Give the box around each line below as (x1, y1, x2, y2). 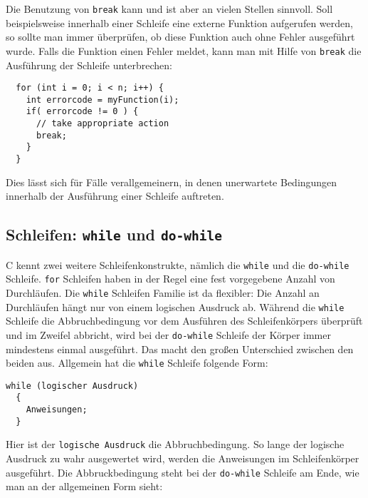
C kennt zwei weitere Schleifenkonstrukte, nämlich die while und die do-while (6, 257, 349, 272)
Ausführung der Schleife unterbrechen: (6, 57, 172, 72)
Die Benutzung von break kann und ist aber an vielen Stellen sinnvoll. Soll (6, 1, 333, 16)
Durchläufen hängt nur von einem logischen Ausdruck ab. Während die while (6, 299, 345, 314)
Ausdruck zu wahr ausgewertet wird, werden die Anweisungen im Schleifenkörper (6, 451, 359, 466)
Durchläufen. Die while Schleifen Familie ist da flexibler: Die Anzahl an (6, 285, 320, 300)
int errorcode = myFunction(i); (26, 94, 179, 105)
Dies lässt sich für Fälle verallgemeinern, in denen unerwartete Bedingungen (6, 174, 337, 189)
